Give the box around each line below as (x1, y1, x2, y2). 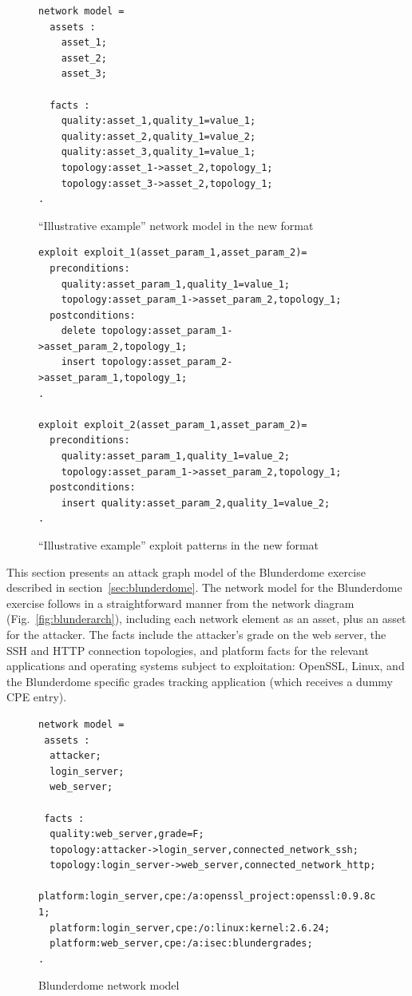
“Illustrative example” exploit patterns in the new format (38, 537, 319, 553)
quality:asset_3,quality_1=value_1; (61, 146, 256, 158)
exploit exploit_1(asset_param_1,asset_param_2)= (38, 247, 307, 259)
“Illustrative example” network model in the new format (38, 216, 314, 233)
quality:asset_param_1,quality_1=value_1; (61, 278, 290, 290)
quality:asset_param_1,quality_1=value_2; (61, 450, 290, 462)
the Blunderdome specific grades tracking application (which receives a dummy (6, 673, 393, 689)
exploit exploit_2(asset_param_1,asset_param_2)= (38, 419, 307, 431)
